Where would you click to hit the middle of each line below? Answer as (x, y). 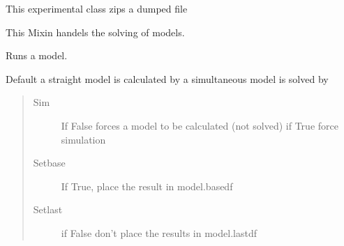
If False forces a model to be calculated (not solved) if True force (200, 125)
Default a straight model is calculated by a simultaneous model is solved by (167, 78)
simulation (83, 139)
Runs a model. (37, 55)
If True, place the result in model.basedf (147, 186)
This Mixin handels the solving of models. (95, 32)
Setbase (49, 163)
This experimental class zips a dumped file (97, 8)
